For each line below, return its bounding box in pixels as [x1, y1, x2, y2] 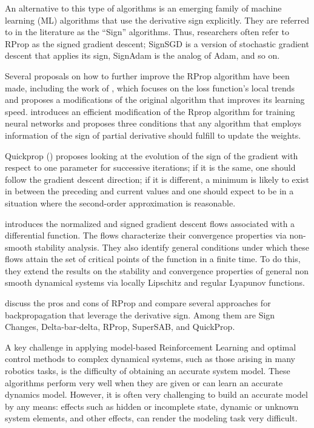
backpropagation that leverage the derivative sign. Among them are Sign [5, 308, 275, 321]
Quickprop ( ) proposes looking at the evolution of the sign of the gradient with [5, 149, 298, 162]
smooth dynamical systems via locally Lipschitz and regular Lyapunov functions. [5, 276, 305, 289]
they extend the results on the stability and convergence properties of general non [5, 264, 309, 277]
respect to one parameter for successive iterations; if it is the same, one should [5, 161, 296, 174]
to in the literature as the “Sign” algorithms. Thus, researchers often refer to [5, 25, 289, 38]
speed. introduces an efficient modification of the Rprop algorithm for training [5, 105, 295, 117]
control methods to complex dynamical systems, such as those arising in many [5, 352, 295, 365]
